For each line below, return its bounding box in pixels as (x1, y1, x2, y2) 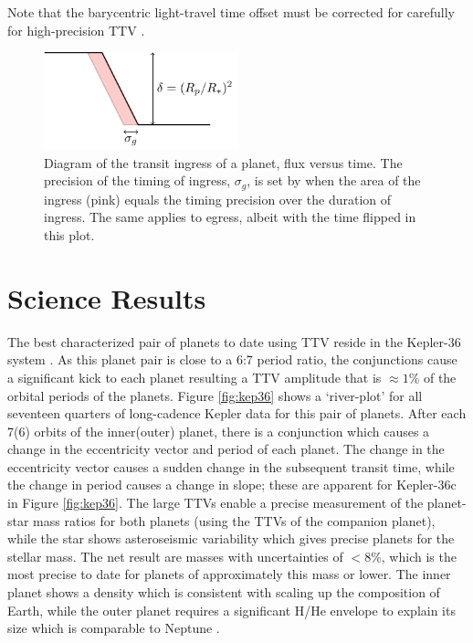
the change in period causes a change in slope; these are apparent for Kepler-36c (7, 475, 457, 494)
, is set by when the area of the (247, 171, 421, 190)
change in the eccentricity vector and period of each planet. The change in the (7, 439, 445, 459)
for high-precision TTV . (7, 20, 145, 39)
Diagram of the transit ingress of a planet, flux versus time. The (44, 153, 403, 172)
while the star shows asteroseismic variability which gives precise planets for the (7, 529, 455, 548)
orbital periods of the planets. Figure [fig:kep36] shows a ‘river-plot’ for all (7, 385, 423, 405)
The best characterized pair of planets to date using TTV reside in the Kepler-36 (7, 332, 461, 351)
